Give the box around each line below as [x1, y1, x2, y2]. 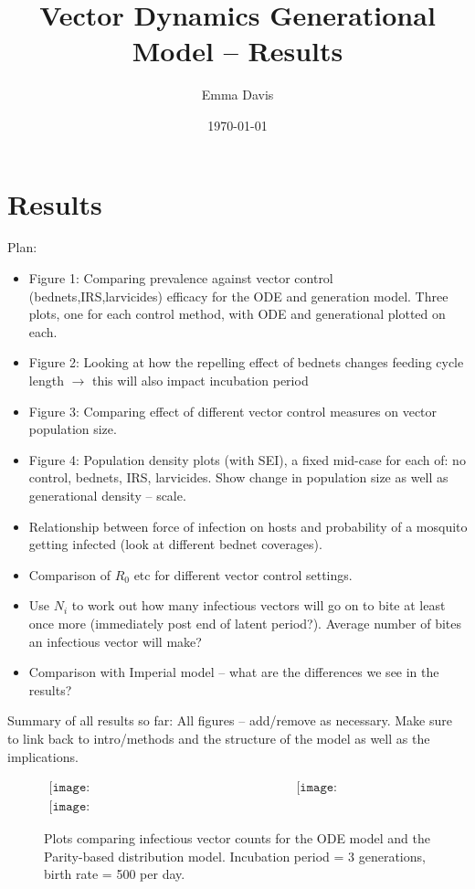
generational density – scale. [28, 485, 186, 504]
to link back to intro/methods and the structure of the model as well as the [7, 728, 430, 747]
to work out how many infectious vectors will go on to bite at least [71, 596, 446, 615]
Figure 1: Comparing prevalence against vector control [28, 269, 333, 288]
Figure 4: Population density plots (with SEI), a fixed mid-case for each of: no [28, 450, 466, 469]
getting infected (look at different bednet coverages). [28, 534, 322, 554]
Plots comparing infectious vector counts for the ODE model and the [44, 829, 430, 848]
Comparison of [28, 565, 111, 584]
